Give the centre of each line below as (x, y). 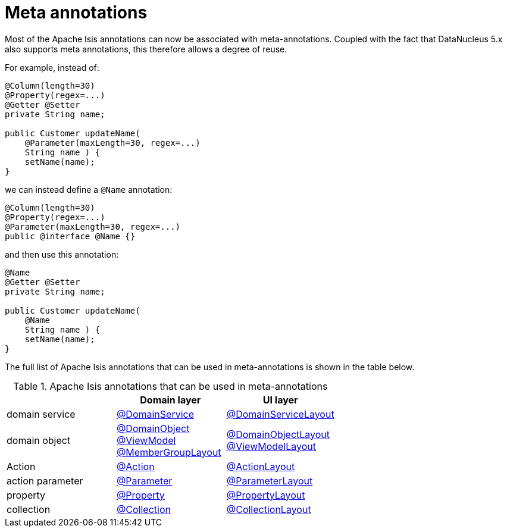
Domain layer (170, 400)
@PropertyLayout (266, 495)
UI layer (280, 400)
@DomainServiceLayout (280, 414)
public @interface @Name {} (70, 236)
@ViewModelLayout (271, 446)
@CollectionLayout (269, 509)
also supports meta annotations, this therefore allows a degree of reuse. (146, 49)
